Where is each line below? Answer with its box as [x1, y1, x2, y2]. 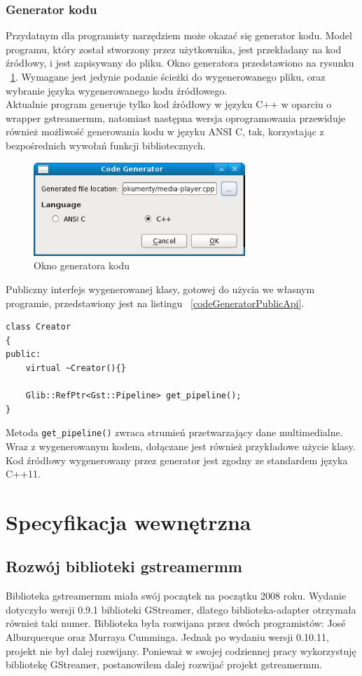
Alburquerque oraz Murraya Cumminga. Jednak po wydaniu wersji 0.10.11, [6, 630, 329, 644]
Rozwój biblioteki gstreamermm [6, 555, 242, 577]
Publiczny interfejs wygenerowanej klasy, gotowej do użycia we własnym [6, 281, 315, 296]
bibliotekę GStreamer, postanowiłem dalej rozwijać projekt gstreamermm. [6, 657, 323, 672]
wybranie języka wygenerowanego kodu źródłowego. [6, 83, 228, 97]
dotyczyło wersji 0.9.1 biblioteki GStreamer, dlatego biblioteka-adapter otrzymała [6, 602, 356, 616]
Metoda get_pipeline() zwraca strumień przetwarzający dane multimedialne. [6, 425, 343, 440]
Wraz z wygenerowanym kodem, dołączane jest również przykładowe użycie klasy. [6, 438, 356, 453]
